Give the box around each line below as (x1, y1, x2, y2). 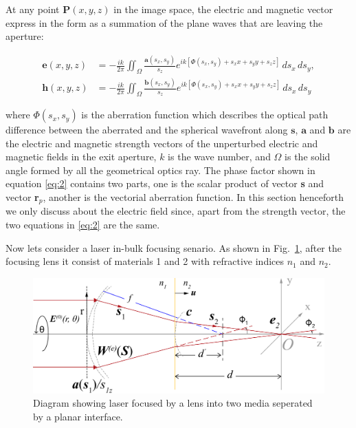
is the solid (285, 149, 331, 164)
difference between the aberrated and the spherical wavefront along (5, 122, 288, 137)
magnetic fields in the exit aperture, (5, 149, 157, 164)
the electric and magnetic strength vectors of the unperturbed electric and (5, 136, 318, 150)
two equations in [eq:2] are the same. (5, 217, 160, 232)
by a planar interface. (33, 409, 123, 423)
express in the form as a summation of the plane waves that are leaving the (5, 15, 323, 30)
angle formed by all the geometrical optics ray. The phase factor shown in (5, 162, 315, 177)
